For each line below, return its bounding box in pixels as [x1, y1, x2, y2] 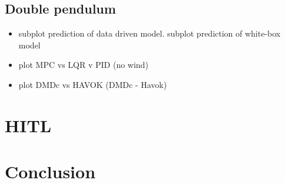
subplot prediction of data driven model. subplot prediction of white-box [18, 27, 281, 40]
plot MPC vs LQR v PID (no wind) [18, 58, 148, 71]
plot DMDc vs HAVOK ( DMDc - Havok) [18, 78, 167, 90]
